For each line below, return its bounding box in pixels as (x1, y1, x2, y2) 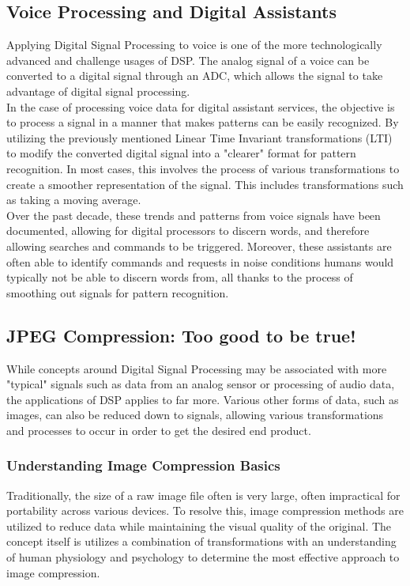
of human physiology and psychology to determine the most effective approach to (6, 549, 400, 565)
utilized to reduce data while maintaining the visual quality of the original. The (6, 517, 392, 534)
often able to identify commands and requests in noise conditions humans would (6, 253, 394, 270)
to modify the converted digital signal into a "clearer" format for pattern (6, 145, 356, 161)
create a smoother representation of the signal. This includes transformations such (6, 176, 404, 192)
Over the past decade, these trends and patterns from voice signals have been (6, 206, 381, 223)
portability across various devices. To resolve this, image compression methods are (6, 502, 404, 519)
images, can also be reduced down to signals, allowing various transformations (6, 406, 384, 423)
